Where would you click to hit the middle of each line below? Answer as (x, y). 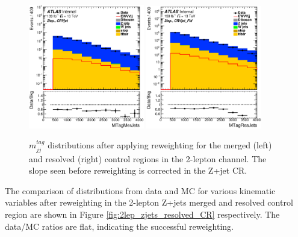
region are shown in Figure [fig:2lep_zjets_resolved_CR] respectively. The (142, 214)
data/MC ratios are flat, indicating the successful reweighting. (119, 226)
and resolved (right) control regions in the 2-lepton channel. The (148, 158)
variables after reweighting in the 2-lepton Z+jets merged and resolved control (149, 202)
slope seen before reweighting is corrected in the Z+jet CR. (138, 170)
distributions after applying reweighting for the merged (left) (160, 145)
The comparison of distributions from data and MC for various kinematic (140, 190)
